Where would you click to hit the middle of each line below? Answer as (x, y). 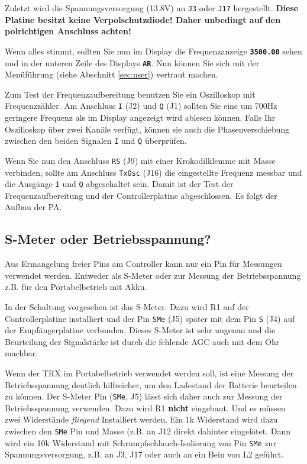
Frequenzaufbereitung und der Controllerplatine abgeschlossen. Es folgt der (141, 195)
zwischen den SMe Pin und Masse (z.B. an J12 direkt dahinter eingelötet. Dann (148, 431)
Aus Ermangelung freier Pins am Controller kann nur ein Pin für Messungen (143, 264)
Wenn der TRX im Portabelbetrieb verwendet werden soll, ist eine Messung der (149, 373)
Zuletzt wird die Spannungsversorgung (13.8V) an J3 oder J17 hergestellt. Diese (152, 8)
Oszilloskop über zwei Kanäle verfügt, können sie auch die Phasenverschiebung (147, 129)
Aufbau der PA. (33, 207)
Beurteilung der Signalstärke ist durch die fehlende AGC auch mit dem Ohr (142, 341)
